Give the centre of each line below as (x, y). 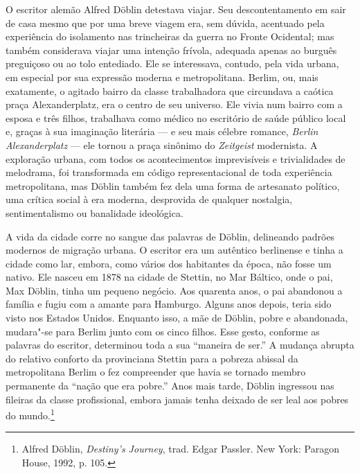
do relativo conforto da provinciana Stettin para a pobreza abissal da (152, 358)
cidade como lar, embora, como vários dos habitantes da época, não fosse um (169, 263)
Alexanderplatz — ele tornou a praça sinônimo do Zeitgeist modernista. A (162, 144)
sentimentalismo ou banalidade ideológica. (94, 212)
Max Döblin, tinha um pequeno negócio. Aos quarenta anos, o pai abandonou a (174, 290)
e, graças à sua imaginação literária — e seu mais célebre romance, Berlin (162, 131)
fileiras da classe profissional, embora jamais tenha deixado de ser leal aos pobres (177, 399)
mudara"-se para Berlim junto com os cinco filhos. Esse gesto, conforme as (163, 331)
